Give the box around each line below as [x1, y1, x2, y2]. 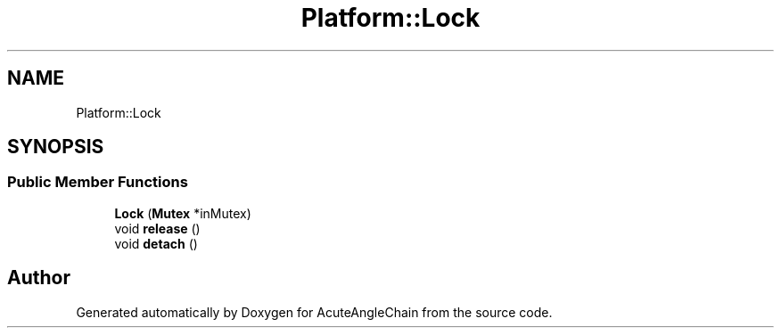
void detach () [114, 235, 198, 251]
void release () [114, 220, 201, 236]
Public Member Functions [7, 173, 188, 192]
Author [7, 266, 70, 290]
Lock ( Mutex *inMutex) [114, 205, 251, 221]
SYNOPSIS [7, 135, 104, 159]
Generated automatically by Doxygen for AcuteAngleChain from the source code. [76, 304, 553, 320]
